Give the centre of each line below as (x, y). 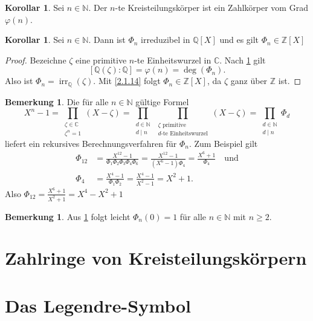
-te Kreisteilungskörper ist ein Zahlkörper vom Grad (211, 7)
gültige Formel (162, 101)
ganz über (249, 81)
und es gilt (239, 40)
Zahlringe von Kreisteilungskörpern (156, 258)
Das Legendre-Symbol (98, 305)
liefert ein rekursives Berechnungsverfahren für (91, 143)
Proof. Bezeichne (36, 60)
